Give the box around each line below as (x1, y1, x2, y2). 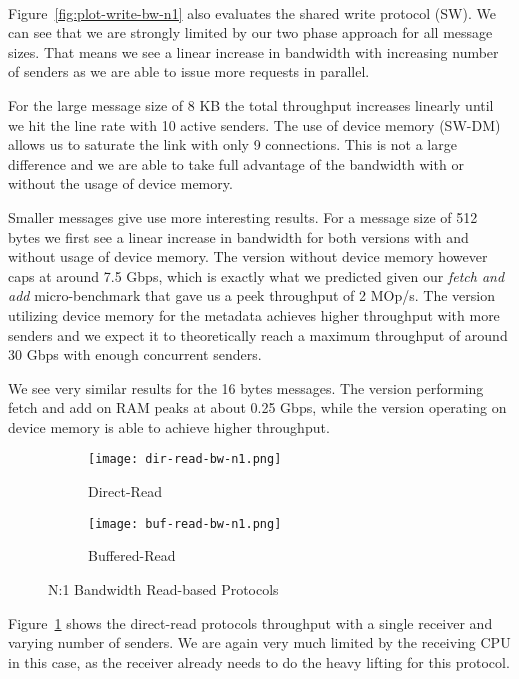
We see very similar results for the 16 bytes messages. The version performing (8, 377, 484, 398)
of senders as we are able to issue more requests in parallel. (8, 61, 370, 82)
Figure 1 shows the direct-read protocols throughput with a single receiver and (8, 612, 493, 633)
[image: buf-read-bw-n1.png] (88, 516, 282, 531)
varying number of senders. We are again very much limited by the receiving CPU (8, 632, 511, 653)
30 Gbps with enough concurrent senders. (8, 344, 262, 365)
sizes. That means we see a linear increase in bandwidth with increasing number (8, 41, 499, 62)
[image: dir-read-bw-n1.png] (88, 452, 282, 467)
